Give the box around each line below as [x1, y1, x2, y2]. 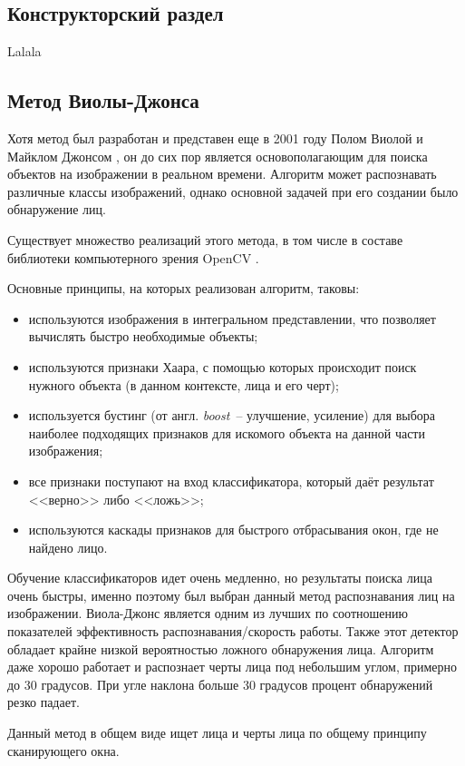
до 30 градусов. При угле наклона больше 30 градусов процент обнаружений [7, 674, 433, 693]
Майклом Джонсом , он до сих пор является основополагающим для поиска [7, 146, 428, 165]
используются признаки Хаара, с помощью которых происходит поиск [28, 357, 417, 376]
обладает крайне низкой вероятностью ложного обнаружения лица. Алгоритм [7, 639, 434, 658]
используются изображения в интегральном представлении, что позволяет [28, 309, 436, 328]
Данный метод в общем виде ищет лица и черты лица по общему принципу [7, 723, 427, 742]
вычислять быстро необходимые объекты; [28, 327, 258, 346]
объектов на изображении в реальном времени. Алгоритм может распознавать [7, 164, 437, 183]
